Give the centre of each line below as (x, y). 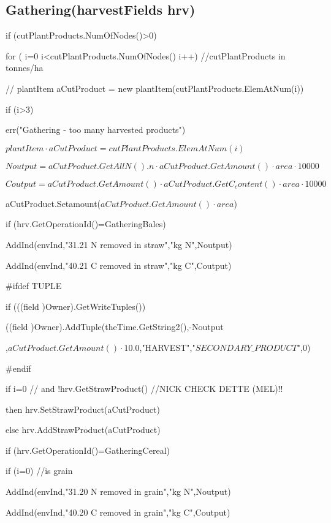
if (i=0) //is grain (39, 471)
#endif (18, 368)
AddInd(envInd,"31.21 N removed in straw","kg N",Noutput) (119, 244)
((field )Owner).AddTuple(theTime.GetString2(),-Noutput (115, 327)
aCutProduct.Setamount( (53, 203)
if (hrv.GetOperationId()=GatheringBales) (86, 224)
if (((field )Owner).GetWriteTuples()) (76, 306)
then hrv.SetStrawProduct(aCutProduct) (83, 409)
